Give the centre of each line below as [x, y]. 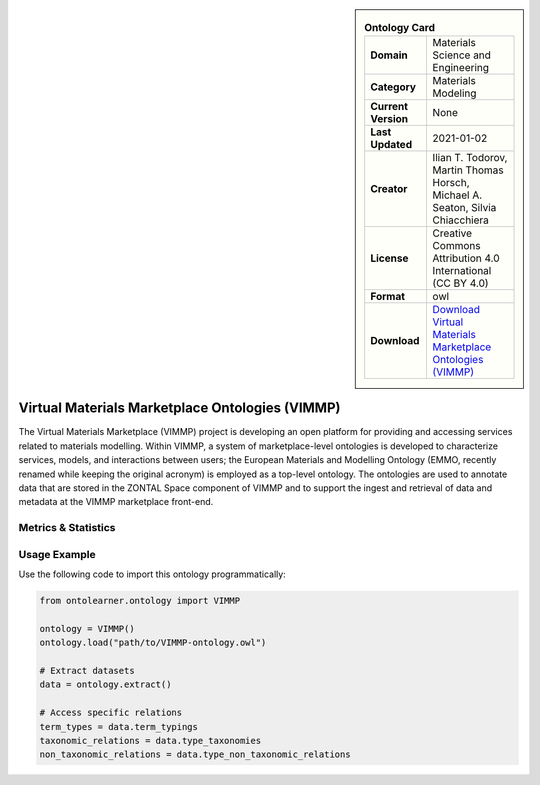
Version [389, 119]
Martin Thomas [468, 170]
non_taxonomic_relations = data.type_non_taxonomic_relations [195, 754]
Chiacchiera [461, 220]
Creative [452, 233]
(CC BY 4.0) [460, 283]
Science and [462, 55]
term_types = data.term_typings [119, 726]
